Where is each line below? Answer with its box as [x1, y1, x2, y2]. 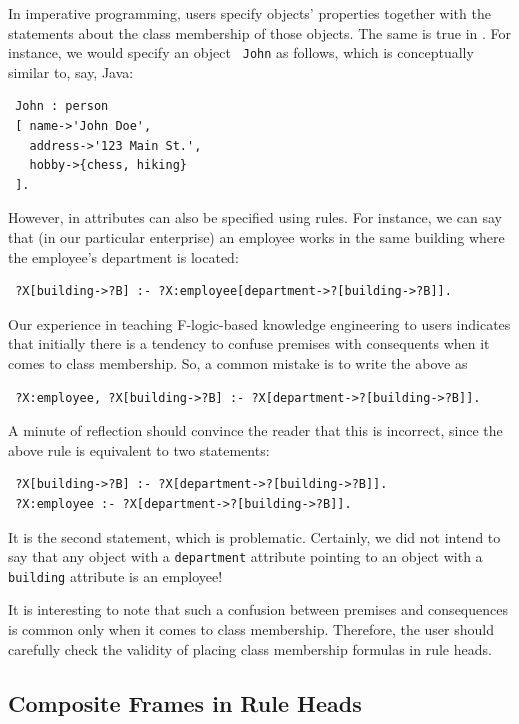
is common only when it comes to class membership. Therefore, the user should [8, 619, 494, 640]
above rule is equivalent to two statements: [8, 439, 270, 460]
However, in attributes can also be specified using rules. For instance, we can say [8, 207, 502, 228]
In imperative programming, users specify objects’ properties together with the [8, 3, 491, 23]
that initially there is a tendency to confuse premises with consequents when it [8, 333, 490, 354]
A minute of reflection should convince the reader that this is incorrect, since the [8, 420, 503, 441]
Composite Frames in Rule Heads [8, 687, 362, 718]
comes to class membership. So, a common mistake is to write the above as [8, 352, 468, 373]
